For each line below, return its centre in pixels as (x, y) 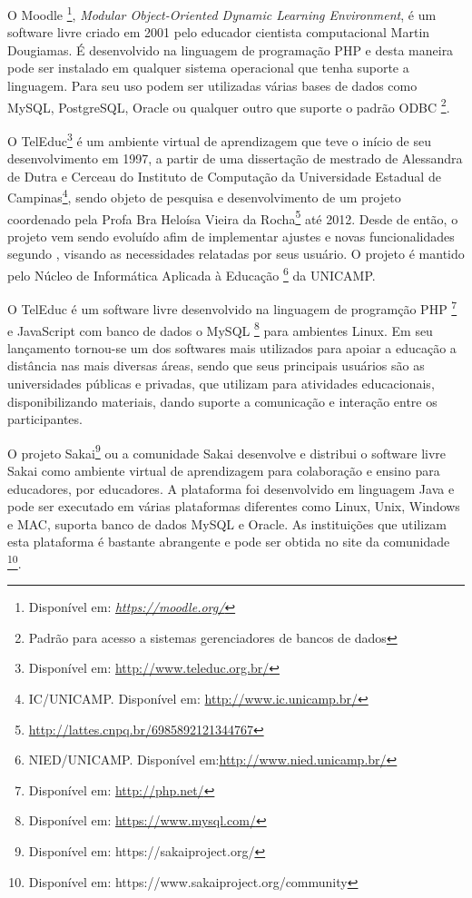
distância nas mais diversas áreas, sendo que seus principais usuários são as (216, 365)
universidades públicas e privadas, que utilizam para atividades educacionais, (221, 383)
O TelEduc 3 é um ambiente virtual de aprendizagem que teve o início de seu (219, 139)
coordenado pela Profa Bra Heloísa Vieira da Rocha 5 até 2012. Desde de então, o (233, 217)
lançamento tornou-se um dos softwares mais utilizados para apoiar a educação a (232, 347)
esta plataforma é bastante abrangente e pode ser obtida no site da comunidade (229, 542)
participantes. (45, 419)
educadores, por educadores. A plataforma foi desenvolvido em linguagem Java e (231, 488)
